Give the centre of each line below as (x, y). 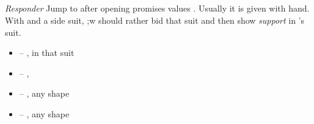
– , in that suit (47, 53)
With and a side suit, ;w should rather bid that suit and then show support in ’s (155, 20)
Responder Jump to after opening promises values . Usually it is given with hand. (157, 8)
